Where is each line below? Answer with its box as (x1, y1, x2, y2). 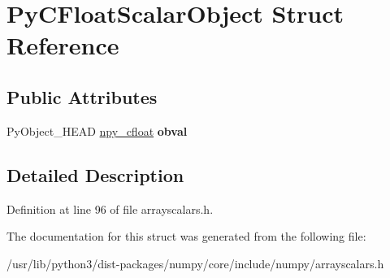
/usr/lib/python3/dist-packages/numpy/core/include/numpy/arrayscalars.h (6, 254, 384, 271)
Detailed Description (6, 162, 184, 187)
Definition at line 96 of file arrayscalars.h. (6, 200, 214, 217)
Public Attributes (6, 84, 158, 109)
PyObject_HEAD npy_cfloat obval (6, 122, 188, 139)
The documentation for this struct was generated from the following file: (6, 228, 366, 245)
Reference (6, 28, 119, 62)
